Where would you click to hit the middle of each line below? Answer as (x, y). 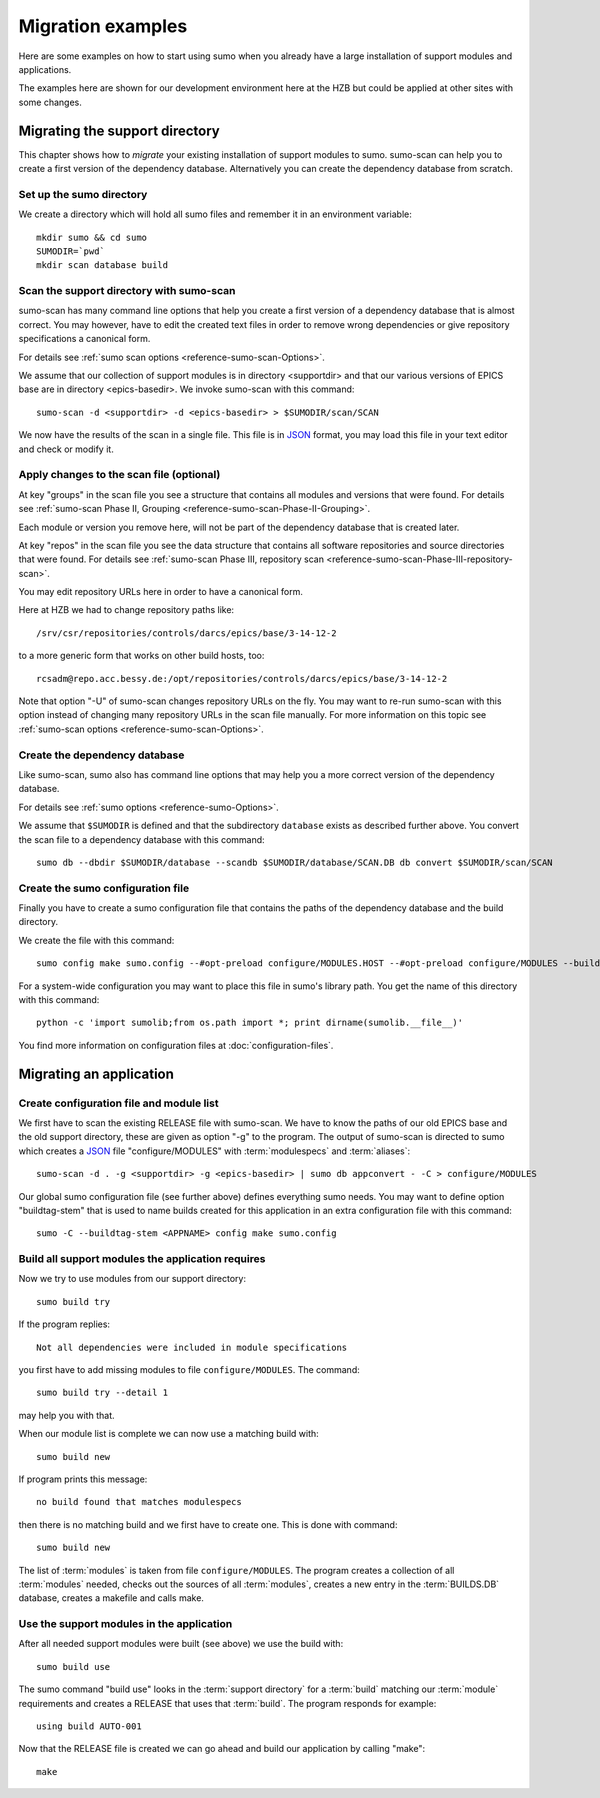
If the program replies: (64, 1324)
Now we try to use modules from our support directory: (132, 1279)
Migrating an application (96, 1073)
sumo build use (73, 1666)
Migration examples (103, 26)
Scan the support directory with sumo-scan (127, 291)
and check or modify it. (66, 449)
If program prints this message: (83, 1479)
